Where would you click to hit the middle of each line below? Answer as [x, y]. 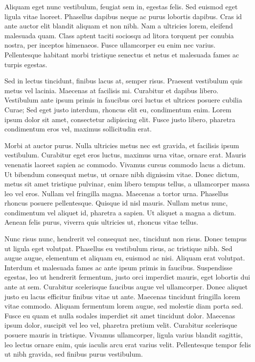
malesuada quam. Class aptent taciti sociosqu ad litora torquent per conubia [119, 35]
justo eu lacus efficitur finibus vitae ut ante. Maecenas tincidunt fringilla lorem [122, 296]
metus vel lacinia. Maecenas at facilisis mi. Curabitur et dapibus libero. [112, 90]
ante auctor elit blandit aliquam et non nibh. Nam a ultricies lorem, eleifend [119, 26]
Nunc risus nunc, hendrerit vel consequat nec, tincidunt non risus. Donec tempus [126, 239]
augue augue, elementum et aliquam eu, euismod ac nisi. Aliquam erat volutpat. [125, 258]
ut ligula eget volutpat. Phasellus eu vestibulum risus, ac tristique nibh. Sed [118, 248]
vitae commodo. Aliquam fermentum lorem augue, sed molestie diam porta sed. [124, 306]
